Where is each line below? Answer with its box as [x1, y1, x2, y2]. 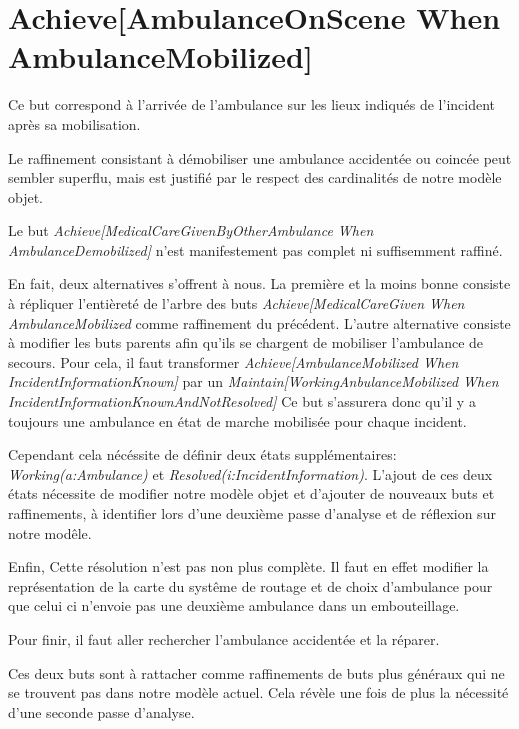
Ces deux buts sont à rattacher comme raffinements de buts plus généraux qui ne [8, 662, 505, 683]
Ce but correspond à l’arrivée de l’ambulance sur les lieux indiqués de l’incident [8, 94, 496, 115]
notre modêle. [8, 522, 92, 543]
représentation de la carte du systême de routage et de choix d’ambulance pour [8, 575, 493, 596]
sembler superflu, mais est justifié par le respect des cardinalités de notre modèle [8, 167, 502, 188]
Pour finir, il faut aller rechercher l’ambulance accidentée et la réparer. [8, 628, 440, 649]
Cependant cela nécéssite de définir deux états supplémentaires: [8, 444, 397, 465]
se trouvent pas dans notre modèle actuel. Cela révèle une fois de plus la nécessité [8, 682, 509, 703]
